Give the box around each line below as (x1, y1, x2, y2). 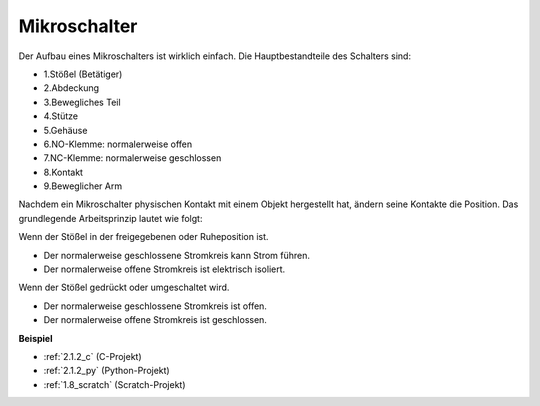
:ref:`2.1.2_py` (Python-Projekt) (43, 365, 170, 377)
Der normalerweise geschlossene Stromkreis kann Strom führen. (43, 249, 310, 261)
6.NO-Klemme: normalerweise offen (43, 138, 193, 150)
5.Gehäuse (43, 124, 88, 136)
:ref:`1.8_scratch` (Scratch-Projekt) (43, 378, 186, 390)
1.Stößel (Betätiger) (43, 68, 123, 80)
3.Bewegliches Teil (43, 96, 121, 108)
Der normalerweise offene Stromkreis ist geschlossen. (43, 314, 267, 326)
